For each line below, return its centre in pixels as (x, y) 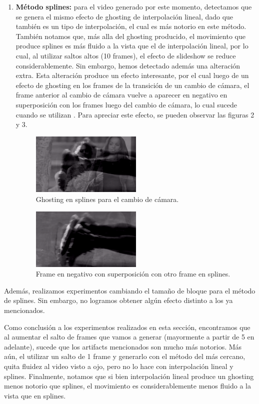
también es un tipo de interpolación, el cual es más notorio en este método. (131, 26)
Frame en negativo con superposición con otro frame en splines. (133, 274)
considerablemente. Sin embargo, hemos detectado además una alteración (128, 65)
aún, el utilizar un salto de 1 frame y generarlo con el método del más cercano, (125, 356)
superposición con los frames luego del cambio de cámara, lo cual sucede (126, 104)
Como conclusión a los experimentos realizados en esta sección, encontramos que (127, 327)
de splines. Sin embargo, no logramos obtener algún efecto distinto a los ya (118, 300)
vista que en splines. (35, 395)
